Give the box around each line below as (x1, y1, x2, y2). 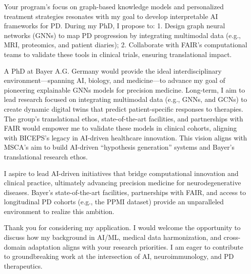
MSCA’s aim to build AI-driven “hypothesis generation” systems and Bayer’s (4, 142, 234, 152)
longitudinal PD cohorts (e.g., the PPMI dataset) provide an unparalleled (4, 196, 224, 207)
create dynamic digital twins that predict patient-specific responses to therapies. (4, 103, 243, 114)
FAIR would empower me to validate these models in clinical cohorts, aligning (4, 123, 237, 133)
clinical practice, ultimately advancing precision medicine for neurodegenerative (4, 177, 241, 188)
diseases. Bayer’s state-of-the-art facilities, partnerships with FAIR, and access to (4, 187, 246, 197)
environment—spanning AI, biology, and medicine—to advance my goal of (4, 75, 225, 85)
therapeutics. (4, 260, 43, 271)
